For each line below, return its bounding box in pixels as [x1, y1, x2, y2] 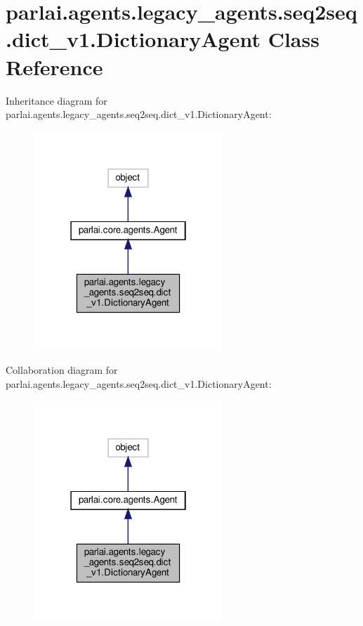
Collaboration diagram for [6, 363, 118, 377]
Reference [6, 52, 103, 81]
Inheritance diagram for [6, 93, 107, 107]
